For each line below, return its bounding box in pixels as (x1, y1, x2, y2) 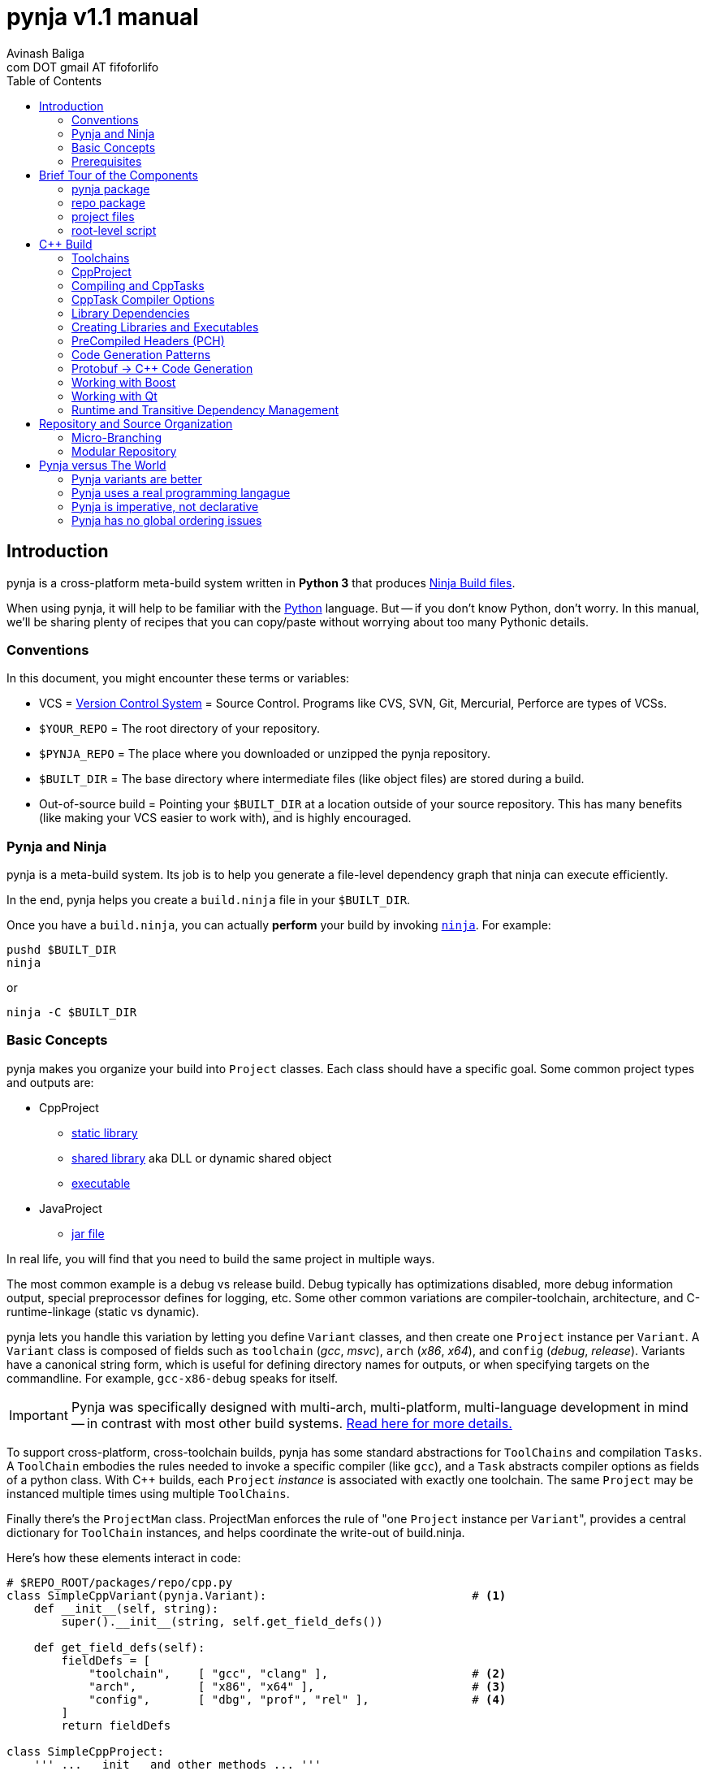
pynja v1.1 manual (6, 3, 199, 31)
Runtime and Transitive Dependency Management (71, 402, 339, 417)
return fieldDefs (61, 1718, 171, 1732)
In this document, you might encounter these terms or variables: (6, 671, 350, 686)
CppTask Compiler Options (71, 292, 215, 306)
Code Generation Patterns (71, 347, 211, 362)
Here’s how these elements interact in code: (6, 1550, 241, 1565)
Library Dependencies (71, 305, 190, 320)
